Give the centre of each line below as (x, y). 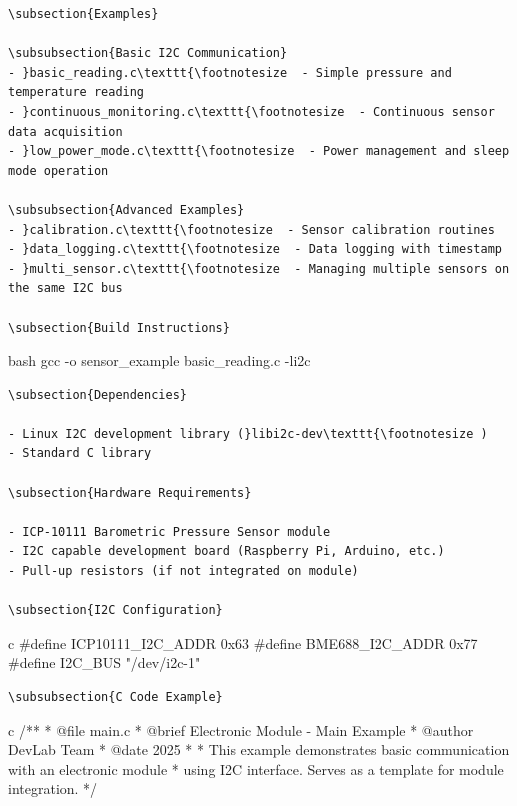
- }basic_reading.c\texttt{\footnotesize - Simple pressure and (230, 72)
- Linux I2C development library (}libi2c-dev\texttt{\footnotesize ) (248, 433)
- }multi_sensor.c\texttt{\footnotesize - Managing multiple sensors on (259, 268)
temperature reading (76, 92)
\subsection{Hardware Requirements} (130, 492)
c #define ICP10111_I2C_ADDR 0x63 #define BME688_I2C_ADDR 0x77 (243, 642)
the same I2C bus (65, 288)
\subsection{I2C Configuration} (115, 610)
